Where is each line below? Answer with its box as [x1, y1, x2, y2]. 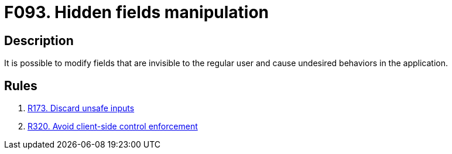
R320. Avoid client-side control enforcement [28, 121, 198, 132]
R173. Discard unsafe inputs [28, 103, 135, 114]
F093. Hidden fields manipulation [4, 2, 269, 22]
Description [4, 33, 74, 48]
